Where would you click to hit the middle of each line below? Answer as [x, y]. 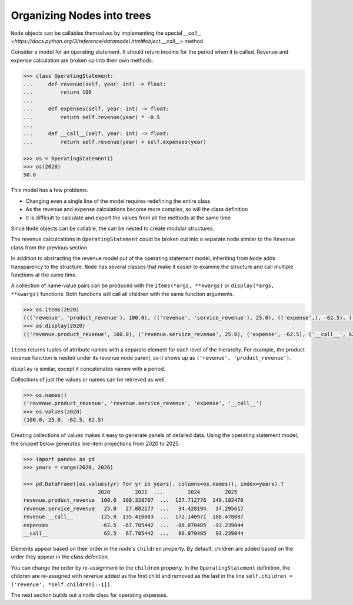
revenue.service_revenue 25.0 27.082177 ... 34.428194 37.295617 [134, 508]
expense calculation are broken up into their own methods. [82, 60]
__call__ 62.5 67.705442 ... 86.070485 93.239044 [134, 533]
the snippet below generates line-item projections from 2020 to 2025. [96, 443]
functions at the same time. [44, 275]
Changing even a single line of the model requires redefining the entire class [118, 201]
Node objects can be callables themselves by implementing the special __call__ [106, 33]
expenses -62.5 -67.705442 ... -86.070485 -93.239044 [134, 525]
